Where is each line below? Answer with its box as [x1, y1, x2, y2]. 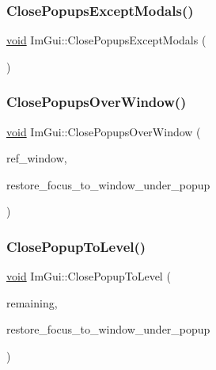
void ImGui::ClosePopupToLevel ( [6, 268, 171, 284]
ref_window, [6, 150, 67, 166]
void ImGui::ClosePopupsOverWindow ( [6, 123, 201, 139]
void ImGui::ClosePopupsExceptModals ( [6, 32, 207, 48]
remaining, [6, 294, 58, 311]
